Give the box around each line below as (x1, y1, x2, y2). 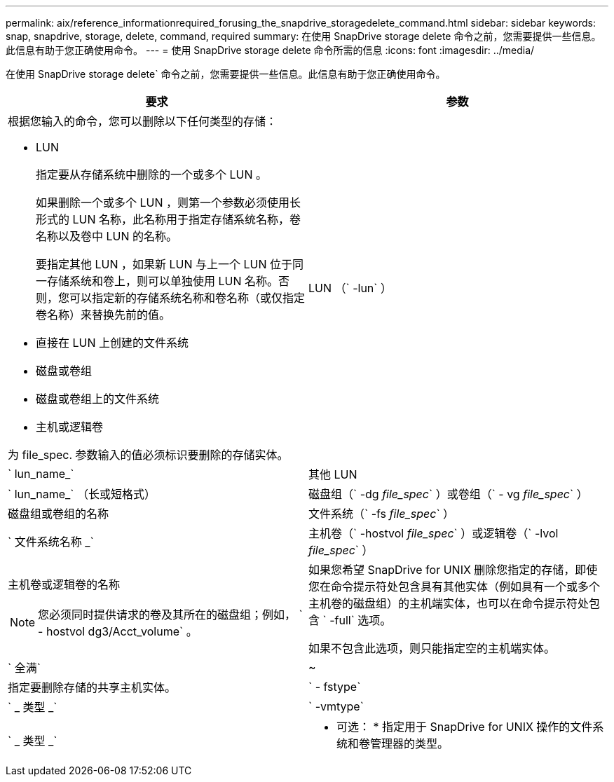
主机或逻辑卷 (36, 420, 104, 434)
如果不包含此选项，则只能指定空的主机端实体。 (308, 641, 556, 655)
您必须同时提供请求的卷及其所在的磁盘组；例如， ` (38, 608, 303, 622)
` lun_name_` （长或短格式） (8, 487, 156, 501)
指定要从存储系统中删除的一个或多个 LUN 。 (36, 167, 268, 181)
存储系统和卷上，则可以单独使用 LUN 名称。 (47, 274, 279, 288)
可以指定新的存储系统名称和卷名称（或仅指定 (69, 291, 306, 305)
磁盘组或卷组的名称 (8, 507, 109, 521)
